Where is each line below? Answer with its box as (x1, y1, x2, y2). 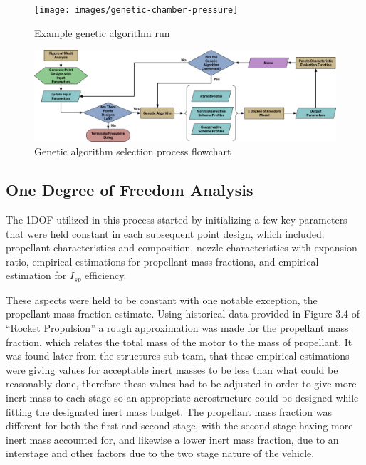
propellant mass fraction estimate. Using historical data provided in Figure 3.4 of (6, 306, 360, 321)
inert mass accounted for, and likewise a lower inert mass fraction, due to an (6, 432, 339, 446)
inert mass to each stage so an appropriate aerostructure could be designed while (6, 390, 359, 404)
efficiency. (85, 268, 127, 283)
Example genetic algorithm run (34, 25, 170, 40)
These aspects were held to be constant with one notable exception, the (6, 292, 318, 307)
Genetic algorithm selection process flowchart (34, 144, 231, 159)
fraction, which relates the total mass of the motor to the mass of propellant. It (6, 334, 352, 349)
